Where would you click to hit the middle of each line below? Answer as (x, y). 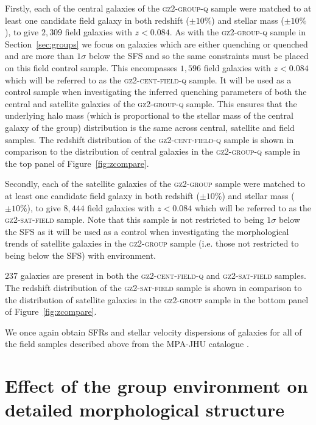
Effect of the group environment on (156, 386)
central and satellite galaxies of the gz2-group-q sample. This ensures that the (151, 103)
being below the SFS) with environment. (80, 255)
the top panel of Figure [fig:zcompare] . (77, 163)
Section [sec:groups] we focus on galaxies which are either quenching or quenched (156, 44)
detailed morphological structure (145, 409)
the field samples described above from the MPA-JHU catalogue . (127, 344)
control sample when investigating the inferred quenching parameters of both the (156, 92)
